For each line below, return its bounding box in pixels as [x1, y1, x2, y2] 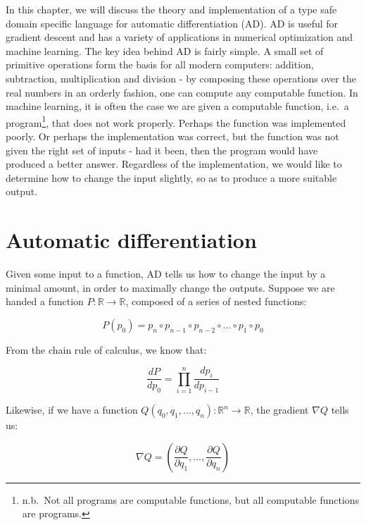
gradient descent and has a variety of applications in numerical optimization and [6, 30, 353, 44]
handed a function [6, 294, 84, 309]
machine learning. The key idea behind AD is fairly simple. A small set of [6, 43, 324, 58]
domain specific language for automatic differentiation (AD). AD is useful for [6, 16, 339, 30]
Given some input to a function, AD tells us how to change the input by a [6, 266, 326, 281]
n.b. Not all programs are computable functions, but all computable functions [22, 492, 360, 507]
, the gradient [250, 402, 309, 417]
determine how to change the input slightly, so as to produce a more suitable [6, 170, 337, 185]
